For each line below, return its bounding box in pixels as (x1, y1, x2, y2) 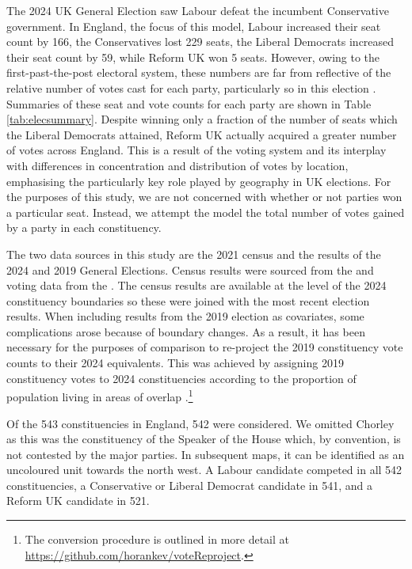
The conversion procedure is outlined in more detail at (25, 531, 289, 548)
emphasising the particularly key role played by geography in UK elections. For (6, 173, 391, 189)
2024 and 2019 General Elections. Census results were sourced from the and (6, 261, 374, 278)
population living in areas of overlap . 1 (6, 386, 193, 404)
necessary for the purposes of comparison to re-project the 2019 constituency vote (6, 339, 403, 355)
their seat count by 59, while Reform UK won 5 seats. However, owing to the (6, 48, 380, 65)
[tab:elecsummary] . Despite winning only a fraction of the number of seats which (6, 111, 398, 127)
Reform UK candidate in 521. (6, 492, 150, 509)
